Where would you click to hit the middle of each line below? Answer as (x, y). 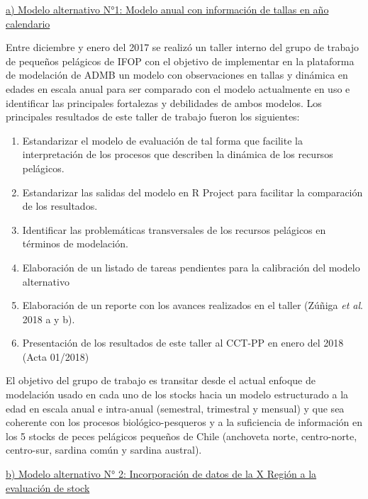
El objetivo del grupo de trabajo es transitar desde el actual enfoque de (161, 380)
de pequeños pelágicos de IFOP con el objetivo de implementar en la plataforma (180, 61)
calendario (28, 23)
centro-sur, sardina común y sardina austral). (104, 450)
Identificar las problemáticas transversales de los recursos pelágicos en (174, 229)
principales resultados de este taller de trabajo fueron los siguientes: (153, 117)
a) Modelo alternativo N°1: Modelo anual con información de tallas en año (167, 9)
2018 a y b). (49, 319)
